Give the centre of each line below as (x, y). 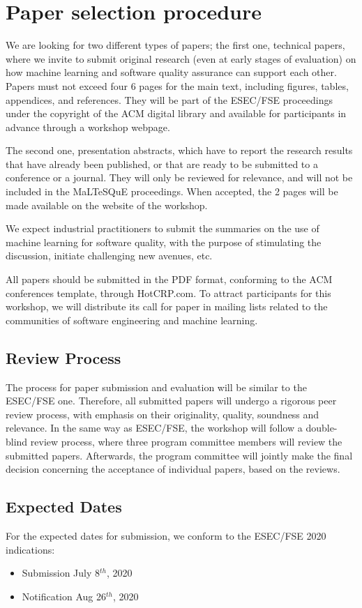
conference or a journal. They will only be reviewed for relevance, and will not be (179, 177)
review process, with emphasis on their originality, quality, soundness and (163, 414)
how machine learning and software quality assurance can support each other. (171, 72)
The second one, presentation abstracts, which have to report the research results (179, 150)
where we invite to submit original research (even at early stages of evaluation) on (181, 58)
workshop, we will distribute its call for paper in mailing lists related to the (167, 306)
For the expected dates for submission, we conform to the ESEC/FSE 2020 (166, 535)
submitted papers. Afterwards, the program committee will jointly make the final (179, 455)
